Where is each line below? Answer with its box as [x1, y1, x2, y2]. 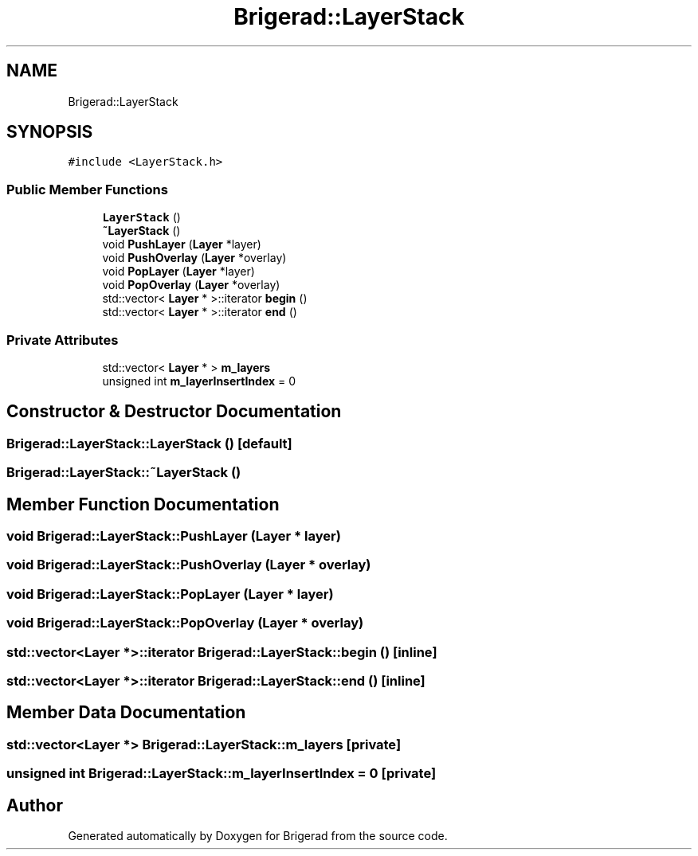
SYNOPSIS [6, 122, 93, 143]
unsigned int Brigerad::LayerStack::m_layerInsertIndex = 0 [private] [6, 765, 437, 782]
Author [6, 795, 63, 815]
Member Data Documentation [6, 702, 246, 723]
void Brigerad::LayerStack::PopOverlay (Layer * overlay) [6, 615, 364, 631]
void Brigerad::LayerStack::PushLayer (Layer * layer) [6, 528, 341, 544]
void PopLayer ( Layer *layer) [102, 264, 255, 279]
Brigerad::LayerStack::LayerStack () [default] [6, 435, 292, 451]
